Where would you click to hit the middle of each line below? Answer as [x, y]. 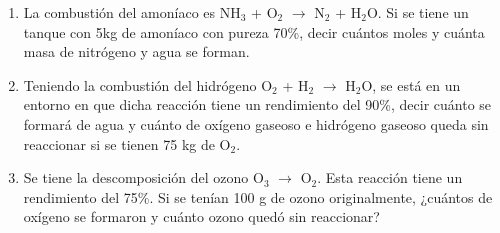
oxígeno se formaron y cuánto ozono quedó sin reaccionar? [201, 216]
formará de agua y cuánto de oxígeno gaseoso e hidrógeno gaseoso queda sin [256, 123]
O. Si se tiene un [417, 12]
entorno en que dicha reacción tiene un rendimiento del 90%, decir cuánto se [257, 104]
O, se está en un [411, 84]
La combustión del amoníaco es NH [132, 12]
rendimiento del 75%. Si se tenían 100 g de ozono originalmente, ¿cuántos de [258, 196]
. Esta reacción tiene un [390, 177]
